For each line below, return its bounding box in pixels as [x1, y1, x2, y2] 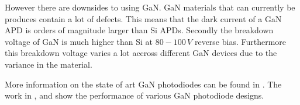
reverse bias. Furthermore [194, 35, 287, 47]
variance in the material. [5, 58, 92, 70]
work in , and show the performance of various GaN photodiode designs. [5, 89, 264, 101]
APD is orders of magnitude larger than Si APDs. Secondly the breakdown [5, 24, 274, 36]
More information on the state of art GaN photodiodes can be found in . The [5, 78, 282, 90]
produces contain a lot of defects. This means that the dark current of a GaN [5, 12, 282, 24]
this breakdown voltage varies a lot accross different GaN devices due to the [5, 47, 277, 59]
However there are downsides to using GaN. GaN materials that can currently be [5, 1, 295, 13]
